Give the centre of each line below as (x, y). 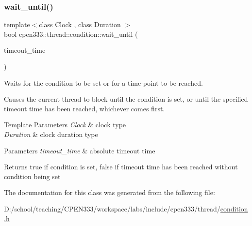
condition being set (32, 176)
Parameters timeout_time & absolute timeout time (80, 150)
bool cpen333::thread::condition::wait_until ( (71, 34)
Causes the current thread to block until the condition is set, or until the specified (126, 99)
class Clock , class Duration (80, 24)
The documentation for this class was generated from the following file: (109, 192)
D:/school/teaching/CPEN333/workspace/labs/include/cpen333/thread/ (112, 208)
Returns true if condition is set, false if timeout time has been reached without (121, 167)
